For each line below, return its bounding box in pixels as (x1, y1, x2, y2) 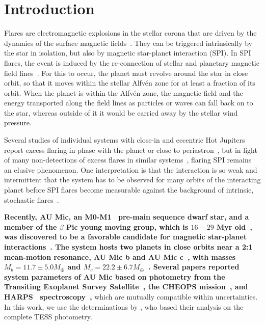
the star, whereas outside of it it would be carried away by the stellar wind (4, 107, 238, 118)
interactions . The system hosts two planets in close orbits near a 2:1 (4, 241, 253, 252)
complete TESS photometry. (4, 311, 92, 322)
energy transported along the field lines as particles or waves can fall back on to (4, 97, 253, 108)
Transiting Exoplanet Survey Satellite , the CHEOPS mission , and (4, 281, 248, 292)
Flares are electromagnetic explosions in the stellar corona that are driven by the (4, 28, 257, 38)
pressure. (4, 117, 32, 128)
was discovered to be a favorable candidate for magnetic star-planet (4, 231, 247, 242)
